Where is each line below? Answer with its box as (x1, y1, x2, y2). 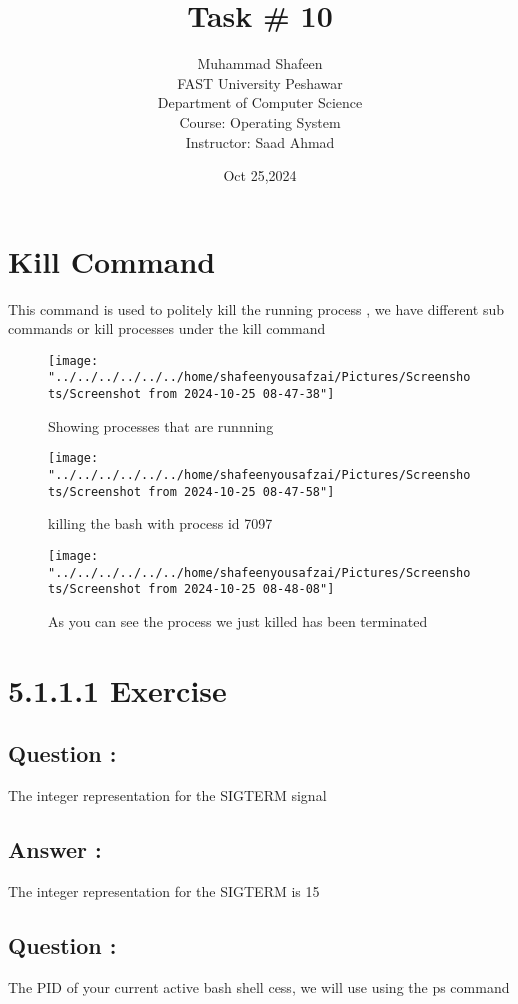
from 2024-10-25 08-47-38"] (148, 387, 335, 402)
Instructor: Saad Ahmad (185, 131, 335, 152)
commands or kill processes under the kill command (8, 318, 326, 339)
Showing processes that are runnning (48, 415, 274, 436)
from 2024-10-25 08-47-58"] (148, 484, 335, 499)
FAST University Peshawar (177, 72, 343, 93)
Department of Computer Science (157, 92, 363, 113)
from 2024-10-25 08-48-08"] (148, 582, 335, 597)
